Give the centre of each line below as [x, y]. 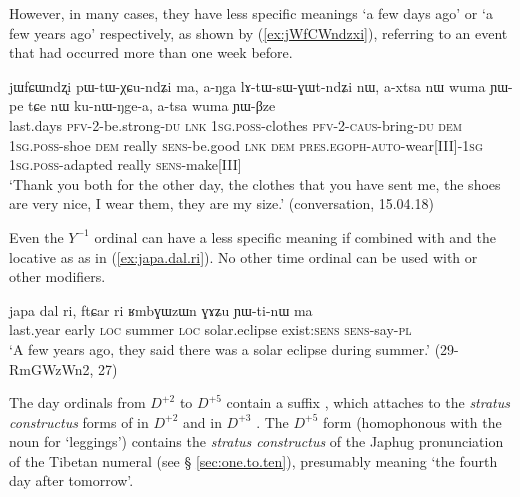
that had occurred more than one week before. [151, 52]
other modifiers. [57, 276]
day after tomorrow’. [71, 480]
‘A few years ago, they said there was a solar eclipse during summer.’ [219, 348]
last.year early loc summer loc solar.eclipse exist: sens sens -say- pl [210, 329]
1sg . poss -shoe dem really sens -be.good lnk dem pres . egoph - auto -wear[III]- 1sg [246, 144]
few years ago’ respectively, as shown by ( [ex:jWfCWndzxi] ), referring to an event [258, 32]
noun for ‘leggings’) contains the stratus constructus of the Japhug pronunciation [256, 441]
